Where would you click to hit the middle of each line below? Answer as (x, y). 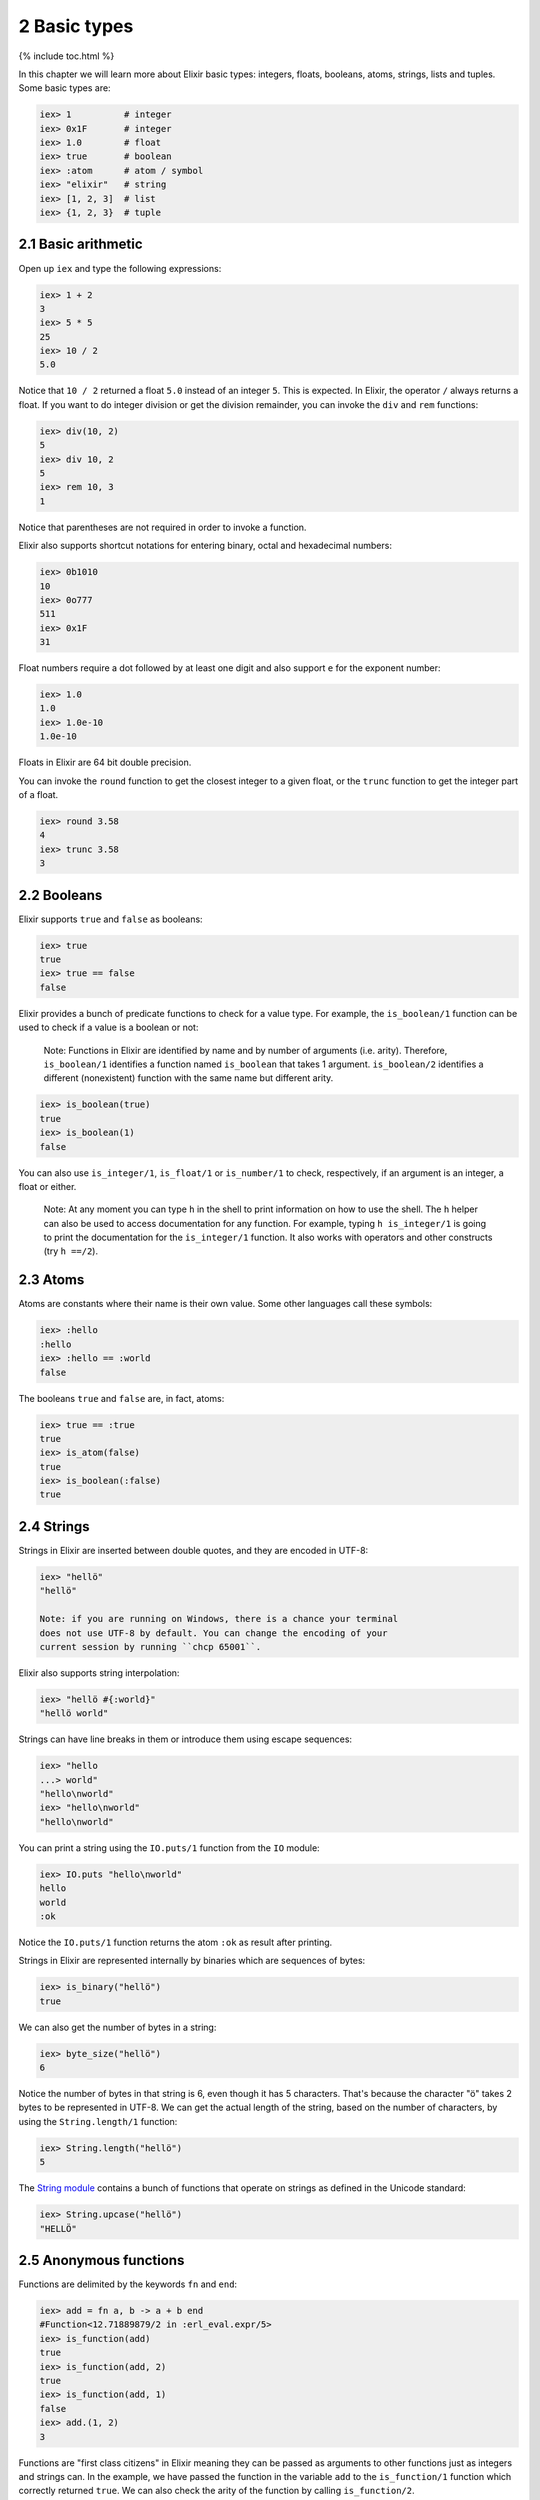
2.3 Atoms (51, 1280)
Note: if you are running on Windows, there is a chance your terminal (219, 1619)
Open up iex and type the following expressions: (120, 268)
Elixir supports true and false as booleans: (111, 919)
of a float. (38, 795)
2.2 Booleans (60, 895)
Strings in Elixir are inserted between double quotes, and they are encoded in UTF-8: (193, 1550)
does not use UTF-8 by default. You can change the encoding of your (213, 1633)
